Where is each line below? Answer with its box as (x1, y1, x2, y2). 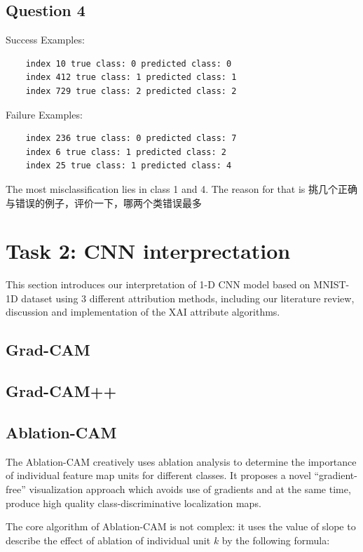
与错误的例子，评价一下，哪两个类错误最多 (6, 195, 202, 210)
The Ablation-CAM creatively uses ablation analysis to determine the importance (6, 454, 357, 469)
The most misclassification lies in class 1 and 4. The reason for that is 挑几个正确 (6, 181, 357, 196)
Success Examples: (6, 32, 85, 47)
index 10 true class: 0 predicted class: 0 (25, 58, 232, 69)
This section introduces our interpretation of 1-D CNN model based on (6, 277, 310, 292)
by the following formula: (221, 532, 330, 547)
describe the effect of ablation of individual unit (6, 532, 211, 547)
